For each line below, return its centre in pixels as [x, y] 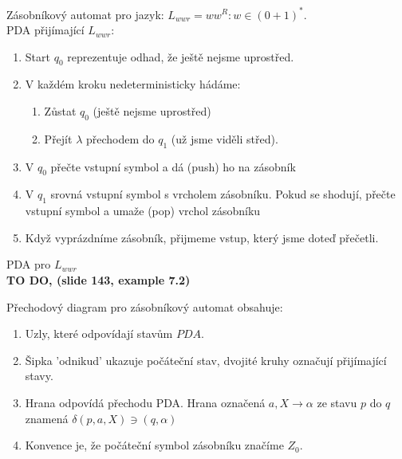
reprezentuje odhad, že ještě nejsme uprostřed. [181, 56]
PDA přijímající [45, 30]
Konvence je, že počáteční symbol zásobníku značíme [154, 445]
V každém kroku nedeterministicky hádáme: [133, 84]
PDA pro [29, 264]
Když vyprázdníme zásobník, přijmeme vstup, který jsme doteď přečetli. [202, 237]
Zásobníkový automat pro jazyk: [85, 14]
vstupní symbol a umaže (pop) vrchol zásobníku [143, 211]
